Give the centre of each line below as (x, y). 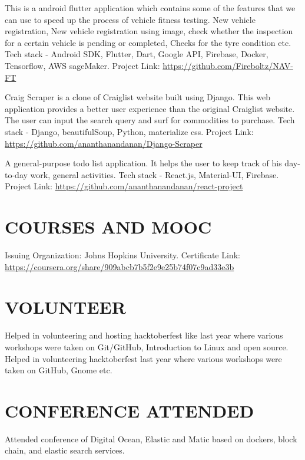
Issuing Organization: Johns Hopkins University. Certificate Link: (122, 255)
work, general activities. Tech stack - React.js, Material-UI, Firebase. (155, 174)
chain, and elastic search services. (65, 450)
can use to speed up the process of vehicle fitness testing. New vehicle (130, 19)
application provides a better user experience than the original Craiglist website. (150, 108)
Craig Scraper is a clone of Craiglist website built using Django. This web (138, 97)
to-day (16, 174)
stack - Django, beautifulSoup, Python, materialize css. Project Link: (129, 131)
